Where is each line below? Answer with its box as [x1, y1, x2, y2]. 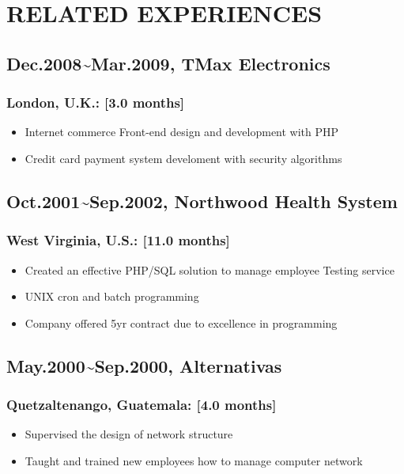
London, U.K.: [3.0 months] [6, 93, 185, 112]
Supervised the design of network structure [25, 426, 233, 442]
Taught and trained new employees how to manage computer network [25, 452, 363, 468]
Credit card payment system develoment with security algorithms [25, 150, 342, 166]
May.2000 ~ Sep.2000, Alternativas [6, 353, 282, 377]
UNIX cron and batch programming [25, 288, 199, 305]
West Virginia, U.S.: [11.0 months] [6, 230, 230, 250]
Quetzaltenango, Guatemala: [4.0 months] [6, 395, 277, 415]
